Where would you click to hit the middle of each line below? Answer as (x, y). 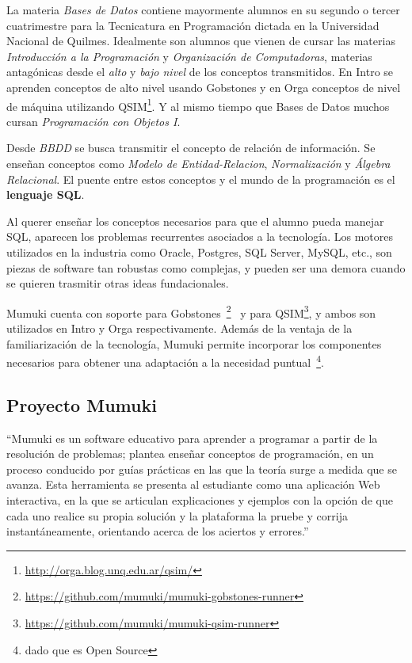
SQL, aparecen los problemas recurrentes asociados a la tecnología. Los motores (200, 236)
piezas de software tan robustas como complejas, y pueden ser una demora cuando (206, 267)
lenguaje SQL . (46, 194)
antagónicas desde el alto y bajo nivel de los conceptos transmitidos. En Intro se (200, 72)
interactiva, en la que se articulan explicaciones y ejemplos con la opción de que (200, 500)
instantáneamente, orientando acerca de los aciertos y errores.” (158, 531)
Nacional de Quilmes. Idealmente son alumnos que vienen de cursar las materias (201, 41)
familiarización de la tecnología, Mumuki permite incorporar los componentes (194, 343)
